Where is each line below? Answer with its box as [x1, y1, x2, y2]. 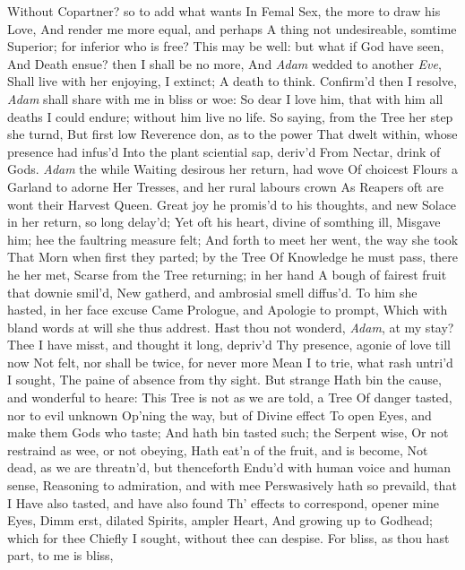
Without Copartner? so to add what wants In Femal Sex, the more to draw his [7, 2, 441, 20]
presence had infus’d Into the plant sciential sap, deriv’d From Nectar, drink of [7, 142, 441, 160]
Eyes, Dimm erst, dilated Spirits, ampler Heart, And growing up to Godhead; [7, 511, 434, 530]
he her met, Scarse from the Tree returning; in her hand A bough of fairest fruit [7, 264, 447, 283]
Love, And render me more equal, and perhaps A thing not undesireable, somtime [7, 19, 457, 38]
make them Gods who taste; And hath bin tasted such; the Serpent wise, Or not [7, 423, 449, 442]
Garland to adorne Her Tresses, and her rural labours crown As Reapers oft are [7, 177, 443, 195]
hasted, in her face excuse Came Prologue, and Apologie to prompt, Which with [7, 300, 448, 319]
